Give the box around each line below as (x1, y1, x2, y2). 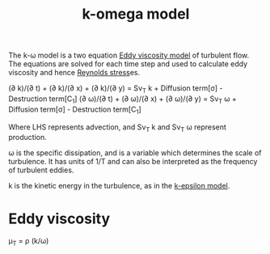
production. (8, 133, 47, 142)
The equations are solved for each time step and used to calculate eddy (8, 59, 248, 69)
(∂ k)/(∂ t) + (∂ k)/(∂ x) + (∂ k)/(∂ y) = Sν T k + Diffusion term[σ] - (8, 83, 223, 95)
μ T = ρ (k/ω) (8, 236, 49, 248)
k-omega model (82, 5, 190, 23)
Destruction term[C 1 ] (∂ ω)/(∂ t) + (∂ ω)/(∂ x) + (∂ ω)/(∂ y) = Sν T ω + (8, 94, 237, 105)
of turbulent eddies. (8, 165, 74, 175)
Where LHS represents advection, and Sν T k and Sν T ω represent (8, 122, 226, 133)
